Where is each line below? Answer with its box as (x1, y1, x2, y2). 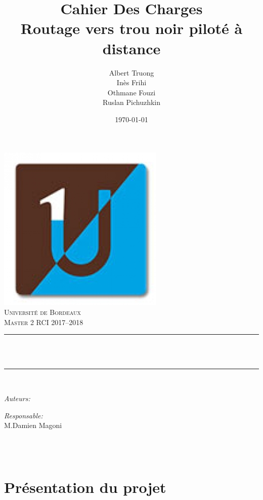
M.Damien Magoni (4, 420, 62, 431)
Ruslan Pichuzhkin (102, 97, 161, 108)
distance (102, 38, 161, 58)
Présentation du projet (4, 477, 166, 497)
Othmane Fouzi (107, 87, 156, 97)
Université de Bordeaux (4, 307, 81, 317)
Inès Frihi (116, 77, 147, 88)
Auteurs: (4, 393, 30, 404)
